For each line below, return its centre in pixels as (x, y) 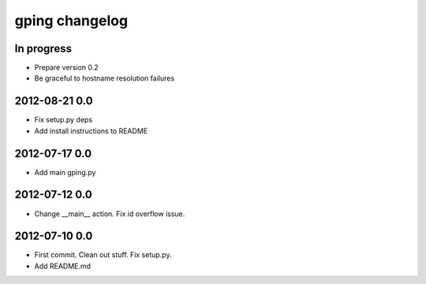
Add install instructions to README (91, 131)
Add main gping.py (65, 172)
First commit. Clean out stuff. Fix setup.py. (103, 255)
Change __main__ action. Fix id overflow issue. (110, 214)
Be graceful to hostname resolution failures (105, 78)
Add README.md (62, 266)
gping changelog (71, 21)
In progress (43, 49)
